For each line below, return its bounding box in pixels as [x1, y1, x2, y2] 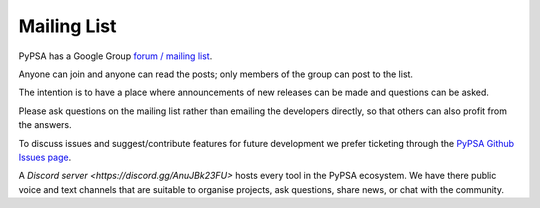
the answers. [18, 119, 72, 131]
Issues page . [18, 151, 72, 163]
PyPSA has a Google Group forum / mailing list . [18, 50, 213, 62]
